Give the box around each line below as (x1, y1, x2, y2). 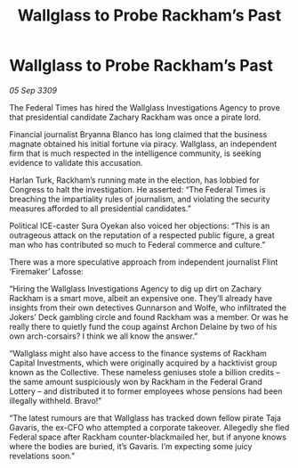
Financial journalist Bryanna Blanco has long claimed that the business (9, 128, 268, 139)
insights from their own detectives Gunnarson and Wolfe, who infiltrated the (9, 302, 287, 313)
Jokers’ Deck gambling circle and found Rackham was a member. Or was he (9, 311, 289, 322)
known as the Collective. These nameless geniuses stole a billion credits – (9, 366, 280, 377)
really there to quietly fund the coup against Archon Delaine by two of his (9, 321, 278, 332)
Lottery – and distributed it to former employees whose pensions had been (9, 385, 283, 397)
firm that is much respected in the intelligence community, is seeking (9, 148, 262, 159)
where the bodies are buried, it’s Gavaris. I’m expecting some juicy (9, 440, 253, 451)
